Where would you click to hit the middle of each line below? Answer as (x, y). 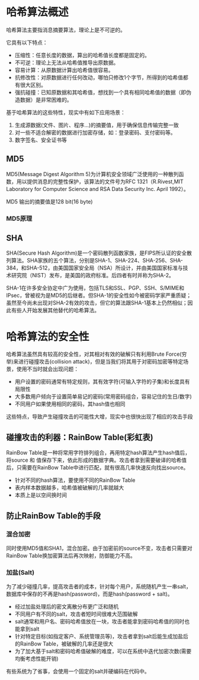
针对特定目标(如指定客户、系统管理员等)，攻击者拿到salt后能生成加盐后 (101, 637)
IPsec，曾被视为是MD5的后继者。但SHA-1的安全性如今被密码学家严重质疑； (99, 296)
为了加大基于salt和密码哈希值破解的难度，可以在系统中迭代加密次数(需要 (103, 651)
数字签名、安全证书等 (41, 140)
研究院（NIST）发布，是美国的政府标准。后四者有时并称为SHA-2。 (93, 275)
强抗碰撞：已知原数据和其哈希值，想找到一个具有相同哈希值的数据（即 (100, 92)
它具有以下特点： (27, 42)
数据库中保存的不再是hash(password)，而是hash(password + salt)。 (89, 594)
